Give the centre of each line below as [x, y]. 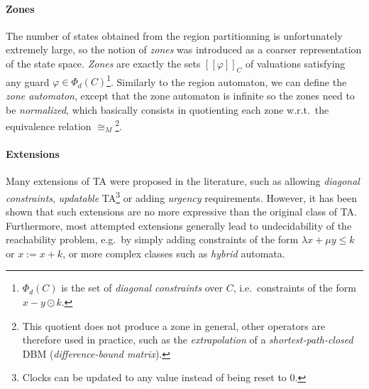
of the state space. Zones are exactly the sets [103, 63]
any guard [28, 81]
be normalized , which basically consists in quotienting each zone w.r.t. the [167, 109]
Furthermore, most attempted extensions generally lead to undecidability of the [179, 225]
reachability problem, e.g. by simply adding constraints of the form [152, 239]
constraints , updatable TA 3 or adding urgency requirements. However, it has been [182, 196]
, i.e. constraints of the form [294, 288]
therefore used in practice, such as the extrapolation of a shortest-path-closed [188, 340]
